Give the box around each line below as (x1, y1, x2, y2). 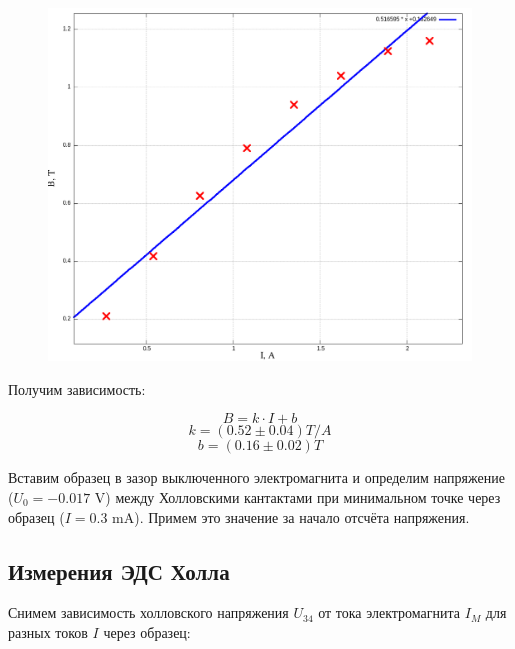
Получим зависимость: (8, 378, 146, 399)
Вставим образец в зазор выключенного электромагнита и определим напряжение (8, 467, 505, 488)
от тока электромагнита (318, 602, 461, 623)
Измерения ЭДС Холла (8, 555, 230, 586)
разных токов (8, 621, 88, 642)
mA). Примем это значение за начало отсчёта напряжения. (112, 506, 470, 527)
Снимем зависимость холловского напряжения (8, 602, 289, 623)
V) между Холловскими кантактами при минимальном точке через (94, 486, 501, 507)
